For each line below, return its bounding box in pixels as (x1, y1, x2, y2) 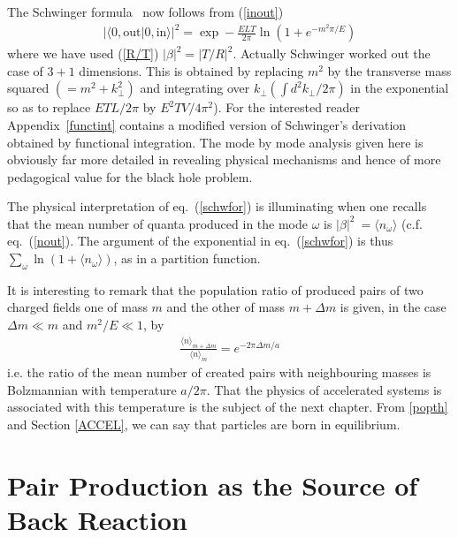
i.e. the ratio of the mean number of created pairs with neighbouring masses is (7, 363, 431, 382)
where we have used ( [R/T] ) (7, 44, 159, 63)
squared (7, 79, 50, 97)
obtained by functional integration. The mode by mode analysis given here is (7, 133, 424, 151)
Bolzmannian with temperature (7, 380, 177, 398)
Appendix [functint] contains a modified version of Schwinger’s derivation (7, 115, 407, 133)
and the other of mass (166, 298, 286, 316)
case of (7, 61, 43, 80)
